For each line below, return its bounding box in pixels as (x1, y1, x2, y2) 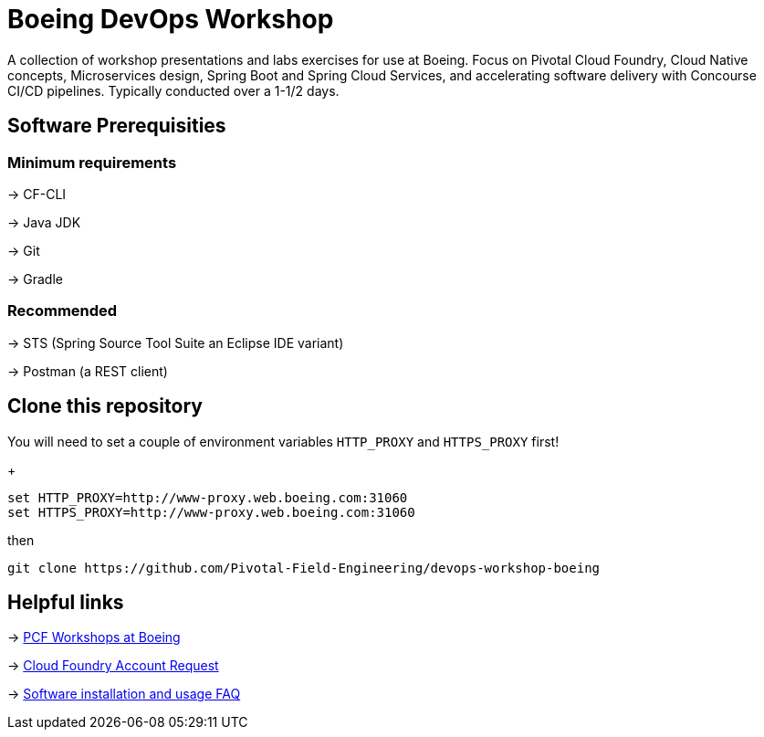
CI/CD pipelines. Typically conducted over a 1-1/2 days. (7, 82, 340, 99)
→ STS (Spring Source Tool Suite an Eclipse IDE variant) (7, 334, 344, 351)
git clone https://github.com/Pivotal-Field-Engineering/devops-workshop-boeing (7, 560, 601, 575)
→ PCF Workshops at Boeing (7, 629, 181, 646)
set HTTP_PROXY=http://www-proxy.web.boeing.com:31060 (7, 490, 408, 505)
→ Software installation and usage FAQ (7, 686, 241, 702)
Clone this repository (7, 395, 203, 418)
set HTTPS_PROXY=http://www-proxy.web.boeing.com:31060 (7, 504, 415, 520)
